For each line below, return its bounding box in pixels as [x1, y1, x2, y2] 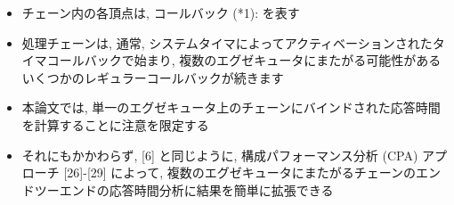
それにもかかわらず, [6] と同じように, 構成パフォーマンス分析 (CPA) [21, 145, 418, 164]
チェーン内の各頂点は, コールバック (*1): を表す [21, 4, 300, 21]
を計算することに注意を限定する [21, 115, 209, 134]
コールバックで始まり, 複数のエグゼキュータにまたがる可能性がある [46, 51, 442, 70]
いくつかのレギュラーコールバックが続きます [21, 68, 284, 86]
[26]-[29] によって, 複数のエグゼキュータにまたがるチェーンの [63, 163, 417, 182]
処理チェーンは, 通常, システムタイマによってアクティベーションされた [21, 33, 433, 52]
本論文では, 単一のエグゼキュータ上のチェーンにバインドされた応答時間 [21, 98, 441, 117]
